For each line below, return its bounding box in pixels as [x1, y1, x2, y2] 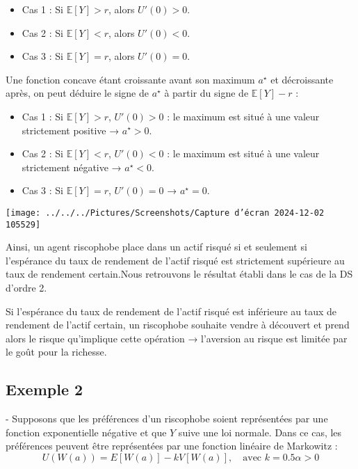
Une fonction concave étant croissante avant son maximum [6, 72, 255, 86]
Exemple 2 [6, 379, 83, 400]
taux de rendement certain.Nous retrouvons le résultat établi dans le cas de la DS [6, 267, 353, 281]
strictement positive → [22, 122, 120, 137]
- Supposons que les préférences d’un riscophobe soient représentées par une [6, 411, 328, 426]
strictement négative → [22, 159, 122, 174]
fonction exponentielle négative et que [6, 424, 167, 439]
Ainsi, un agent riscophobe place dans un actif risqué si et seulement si [6, 239, 307, 254]
